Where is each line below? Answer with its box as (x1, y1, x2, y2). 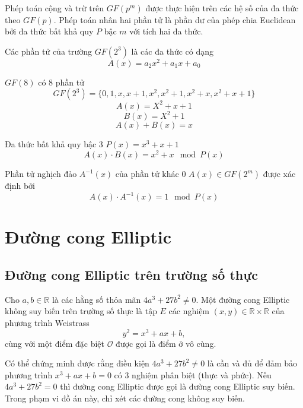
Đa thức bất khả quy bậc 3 (5, 138, 103, 150)
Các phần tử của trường (5, 45, 93, 57)
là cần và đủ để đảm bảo (207, 357, 298, 369)
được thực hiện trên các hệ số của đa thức (145, 2, 299, 14)
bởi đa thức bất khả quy (5, 25, 94, 37)
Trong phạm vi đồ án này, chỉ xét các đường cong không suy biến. (5, 392, 245, 404)
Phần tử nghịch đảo (5, 167, 77, 180)
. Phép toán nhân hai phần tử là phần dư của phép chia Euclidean (53, 13, 296, 26)
